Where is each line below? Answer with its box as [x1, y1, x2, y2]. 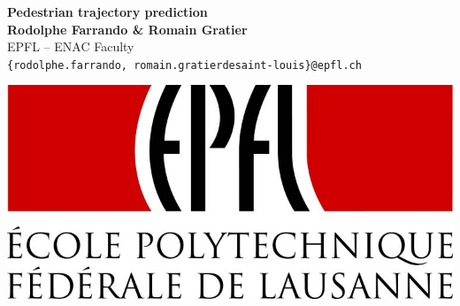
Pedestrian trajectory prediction [7, 3, 208, 20]
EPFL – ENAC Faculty [7, 37, 134, 56]
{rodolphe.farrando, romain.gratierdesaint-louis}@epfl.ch [7, 58, 362, 72]
